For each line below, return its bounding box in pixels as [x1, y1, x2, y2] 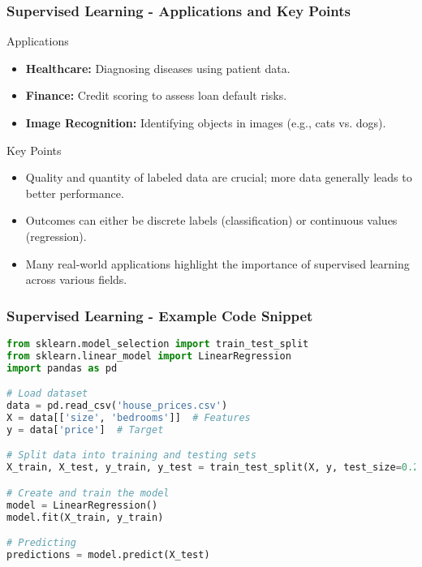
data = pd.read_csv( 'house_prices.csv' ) [6, 400, 228, 412]
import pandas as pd [6, 362, 118, 374]
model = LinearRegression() [6, 499, 158, 511]
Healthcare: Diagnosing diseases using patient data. [25, 59, 291, 76]
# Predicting [6, 537, 76, 549]
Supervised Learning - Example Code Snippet [6, 305, 313, 325]
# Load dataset [6, 388, 88, 400]
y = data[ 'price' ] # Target [6, 423, 164, 436]
